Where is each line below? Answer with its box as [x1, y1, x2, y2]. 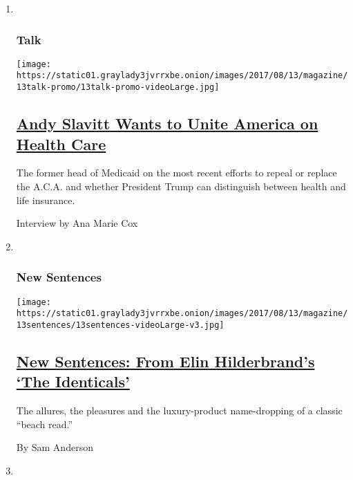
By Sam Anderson [16, 440, 93, 454]
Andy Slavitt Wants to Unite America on [16, 113, 318, 134]
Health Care [16, 133, 106, 154]
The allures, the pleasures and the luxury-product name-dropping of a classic [16, 403, 343, 418]
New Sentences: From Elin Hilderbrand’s [16, 350, 315, 371]
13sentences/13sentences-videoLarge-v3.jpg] [16, 320, 225, 330]
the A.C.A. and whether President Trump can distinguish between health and [16, 178, 346, 193]
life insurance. [16, 192, 75, 207]
